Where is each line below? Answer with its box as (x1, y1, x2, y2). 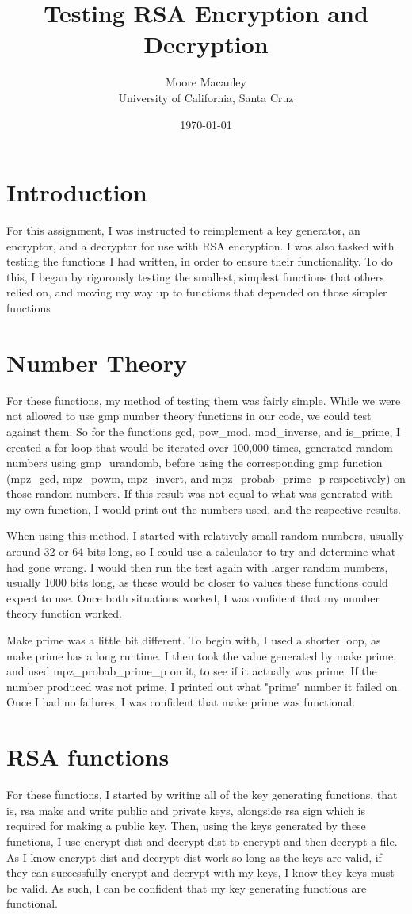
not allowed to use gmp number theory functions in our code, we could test (6, 407, 372, 424)
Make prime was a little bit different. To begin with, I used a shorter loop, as (6, 632, 381, 648)
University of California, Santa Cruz (118, 89, 294, 105)
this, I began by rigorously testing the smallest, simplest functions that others (6, 268, 384, 285)
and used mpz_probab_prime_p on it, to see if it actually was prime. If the (6, 663, 377, 679)
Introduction (6, 176, 147, 208)
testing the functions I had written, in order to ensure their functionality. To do (6, 253, 393, 270)
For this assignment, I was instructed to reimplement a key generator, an (6, 222, 360, 239)
